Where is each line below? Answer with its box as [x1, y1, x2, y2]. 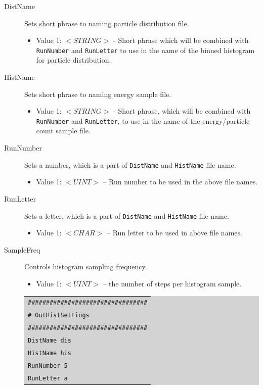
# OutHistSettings [28, 312, 90, 319]
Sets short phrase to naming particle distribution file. [24, 18, 189, 28]
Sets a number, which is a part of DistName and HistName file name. [24, 159, 236, 170]
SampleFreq [4, 244, 40, 255]
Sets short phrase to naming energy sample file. [24, 88, 171, 99]
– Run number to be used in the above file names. [103, 176, 258, 187]
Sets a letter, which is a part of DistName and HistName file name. [24, 210, 229, 221]
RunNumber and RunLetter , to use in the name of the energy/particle [36, 115, 250, 126]
